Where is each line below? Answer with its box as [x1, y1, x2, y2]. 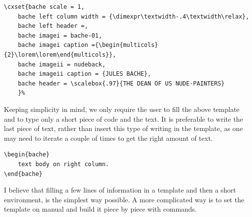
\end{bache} [4, 170, 43, 177]
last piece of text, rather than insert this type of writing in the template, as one [4, 123, 243, 133]
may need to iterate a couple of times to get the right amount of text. [4, 132, 213, 143]
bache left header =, [18, 22, 88, 30]
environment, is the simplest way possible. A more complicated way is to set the [4, 194, 244, 204]
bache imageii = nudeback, [18, 61, 106, 68]
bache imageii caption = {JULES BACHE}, [18, 70, 151, 78]
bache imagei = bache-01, [18, 32, 102, 39]
